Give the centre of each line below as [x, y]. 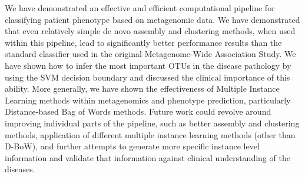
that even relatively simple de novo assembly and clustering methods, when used [150, 31]
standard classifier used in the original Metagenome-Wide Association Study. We [150, 54]
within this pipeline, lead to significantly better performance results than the [143, 42]
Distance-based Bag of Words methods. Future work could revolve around [138, 111]
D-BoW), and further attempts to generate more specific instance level [132, 146]
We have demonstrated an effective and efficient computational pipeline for [140, 8]
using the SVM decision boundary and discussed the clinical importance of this [147, 77]
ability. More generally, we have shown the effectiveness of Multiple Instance [142, 88]
